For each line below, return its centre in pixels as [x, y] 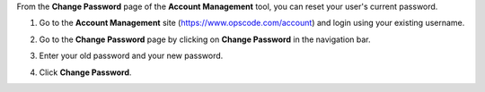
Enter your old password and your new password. [131, 56]
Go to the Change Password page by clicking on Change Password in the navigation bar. [205, 39]
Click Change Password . [85, 72]
